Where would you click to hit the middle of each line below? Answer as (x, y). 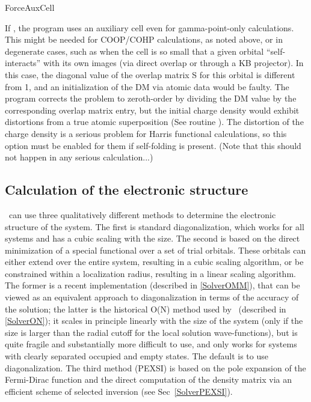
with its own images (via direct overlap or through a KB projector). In (173, 63)
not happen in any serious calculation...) (79, 157)
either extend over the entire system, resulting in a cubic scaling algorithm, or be (154, 262)
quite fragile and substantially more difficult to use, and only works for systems (151, 344)
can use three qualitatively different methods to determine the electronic (142, 214)
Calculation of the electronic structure (127, 190)
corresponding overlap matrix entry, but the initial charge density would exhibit (152, 110)
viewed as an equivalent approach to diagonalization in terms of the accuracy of (152, 297)
